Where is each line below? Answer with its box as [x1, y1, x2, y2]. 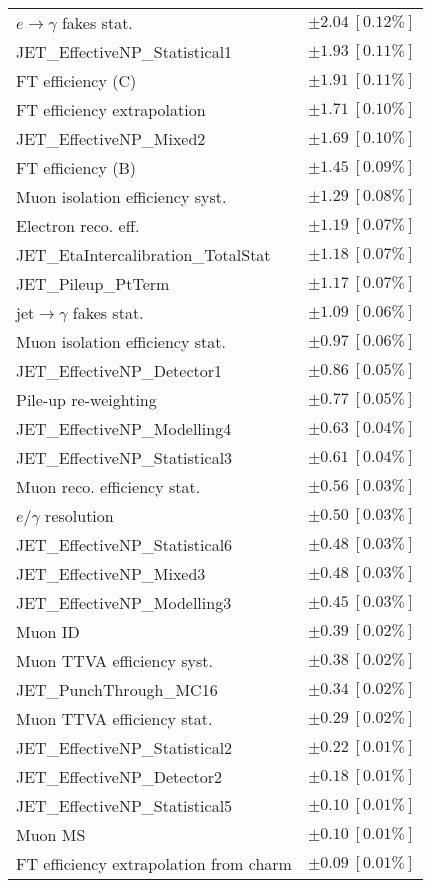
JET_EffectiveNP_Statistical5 [16, 794, 233, 817]
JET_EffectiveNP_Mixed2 [16, 127, 206, 150]
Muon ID [16, 620, 80, 643]
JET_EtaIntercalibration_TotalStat [16, 243, 271, 266]
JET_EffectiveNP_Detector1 [16, 359, 223, 382]
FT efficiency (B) [16, 156, 136, 179]
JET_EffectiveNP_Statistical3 [16, 446, 233, 469]
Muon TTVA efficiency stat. [16, 707, 213, 730]
